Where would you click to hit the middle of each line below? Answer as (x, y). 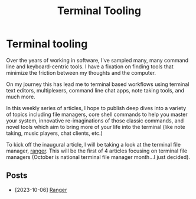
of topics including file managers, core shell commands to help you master (97, 114)
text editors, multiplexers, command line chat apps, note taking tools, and (95, 90)
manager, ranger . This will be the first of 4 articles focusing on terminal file (97, 151)
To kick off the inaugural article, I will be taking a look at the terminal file (94, 144)
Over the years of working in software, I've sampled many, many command (97, 60)
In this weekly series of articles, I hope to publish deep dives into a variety (96, 108)
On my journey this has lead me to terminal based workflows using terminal (98, 84)
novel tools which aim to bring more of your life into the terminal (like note (96, 127)
